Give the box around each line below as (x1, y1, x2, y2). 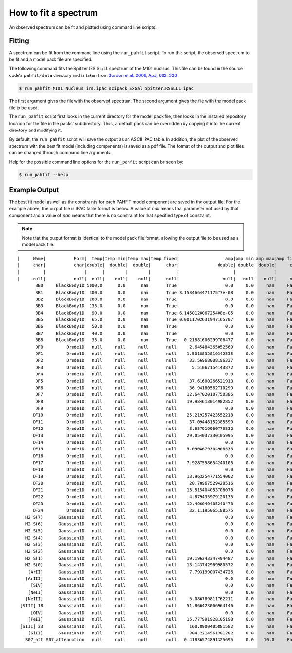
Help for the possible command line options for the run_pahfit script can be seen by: (9, 159, 183, 165)
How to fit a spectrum (9, 7, 98, 18)
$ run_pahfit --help (19, 172, 68, 177)
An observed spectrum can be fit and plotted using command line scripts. (9, 24, 157, 30)
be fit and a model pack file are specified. (9, 56, 92, 62)
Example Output (9, 186, 59, 194)
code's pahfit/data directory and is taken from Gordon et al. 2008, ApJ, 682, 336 (9, 72, 177, 78)
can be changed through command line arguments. (9, 150, 112, 156)
